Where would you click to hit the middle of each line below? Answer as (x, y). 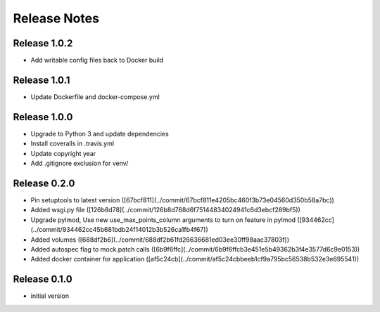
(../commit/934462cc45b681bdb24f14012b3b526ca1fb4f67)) (120, 230)
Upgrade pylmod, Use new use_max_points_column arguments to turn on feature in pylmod (163, 220)
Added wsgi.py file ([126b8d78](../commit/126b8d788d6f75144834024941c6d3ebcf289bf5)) (165, 210)
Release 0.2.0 (44, 183)
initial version (50, 296)
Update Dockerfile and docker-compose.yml (95, 97)
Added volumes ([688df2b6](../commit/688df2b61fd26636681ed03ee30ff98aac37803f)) (160, 240)
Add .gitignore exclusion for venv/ (80, 163)
